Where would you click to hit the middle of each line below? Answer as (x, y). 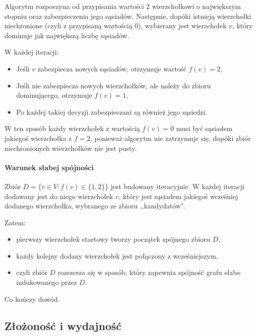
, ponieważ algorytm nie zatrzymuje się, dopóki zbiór (170, 138)
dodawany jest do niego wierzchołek (59, 196)
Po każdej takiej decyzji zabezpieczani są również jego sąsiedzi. (112, 111)
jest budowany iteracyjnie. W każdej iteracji (178, 186)
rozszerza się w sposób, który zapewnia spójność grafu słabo (149, 272)
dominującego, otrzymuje (54, 95)
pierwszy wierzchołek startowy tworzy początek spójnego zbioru (113, 239)
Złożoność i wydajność (63, 325)
